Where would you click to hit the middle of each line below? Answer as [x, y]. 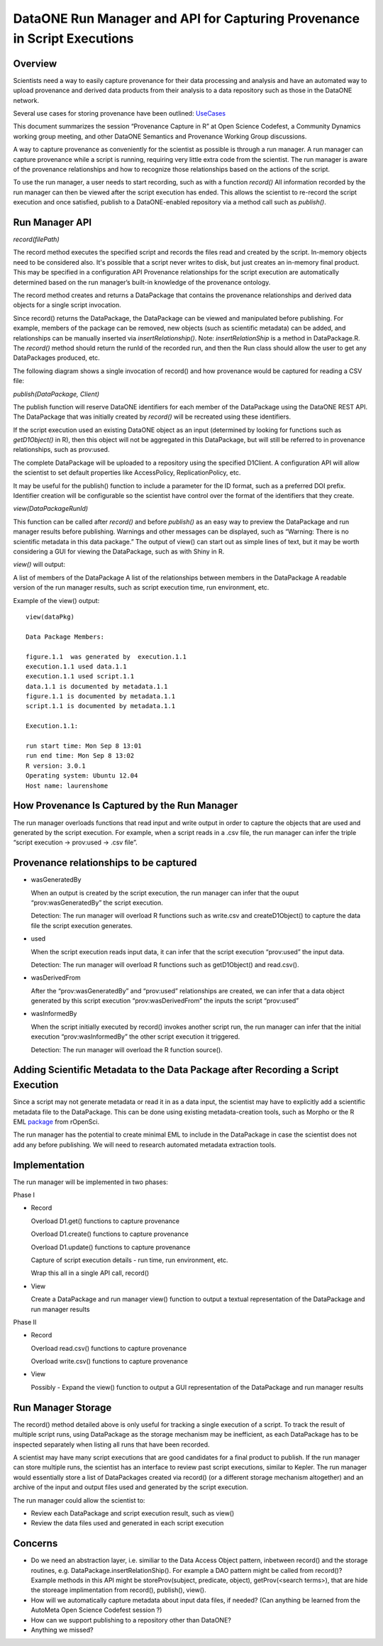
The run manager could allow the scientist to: [79, 1500]
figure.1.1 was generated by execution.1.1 [106, 657]
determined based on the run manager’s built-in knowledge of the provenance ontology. [142, 282]
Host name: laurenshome [67, 785]
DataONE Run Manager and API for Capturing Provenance [187, 18]
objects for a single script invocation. [67, 305]
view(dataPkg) [50, 617]
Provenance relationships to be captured [105, 863]
